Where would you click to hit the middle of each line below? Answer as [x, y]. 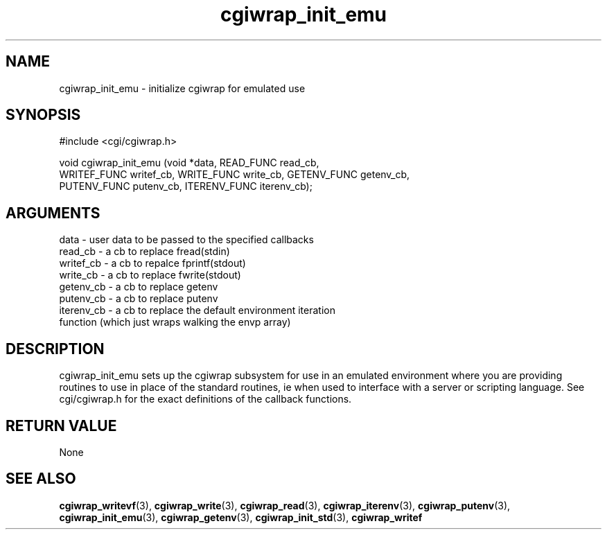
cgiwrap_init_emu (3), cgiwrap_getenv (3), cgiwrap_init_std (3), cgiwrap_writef [241, 517]
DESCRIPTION [55, 349]
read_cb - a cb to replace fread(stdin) [144, 252]
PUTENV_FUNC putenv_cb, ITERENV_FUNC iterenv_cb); [186, 186]
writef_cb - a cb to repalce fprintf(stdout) [152, 263]
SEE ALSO [41, 479]
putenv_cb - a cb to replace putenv [139, 299]
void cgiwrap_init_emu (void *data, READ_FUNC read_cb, [189, 163]
